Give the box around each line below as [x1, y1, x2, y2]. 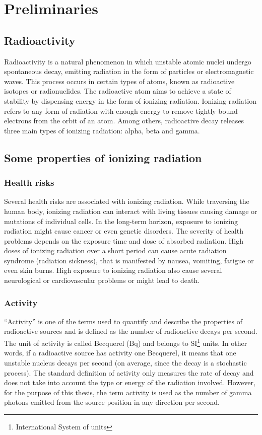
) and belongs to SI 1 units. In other [138, 336, 247, 348]
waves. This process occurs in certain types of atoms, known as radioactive [4, 76, 235, 86]
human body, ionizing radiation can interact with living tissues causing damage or [4, 205, 257, 216]
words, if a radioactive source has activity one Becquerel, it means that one [4, 347, 236, 358]
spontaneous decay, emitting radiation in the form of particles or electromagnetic [4, 66, 254, 77]
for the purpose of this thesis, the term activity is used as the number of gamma [4, 387, 252, 397]
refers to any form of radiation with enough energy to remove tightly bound [4, 105, 238, 116]
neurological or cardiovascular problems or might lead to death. [4, 275, 200, 285]
